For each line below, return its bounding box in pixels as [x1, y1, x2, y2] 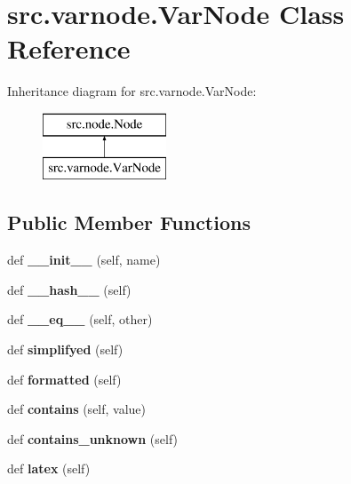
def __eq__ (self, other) [7, 310, 153, 329]
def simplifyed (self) [7, 340, 124, 359]
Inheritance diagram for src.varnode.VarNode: [7, 82, 257, 100]
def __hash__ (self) [7, 280, 132, 298]
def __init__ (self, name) [7, 250, 161, 269]
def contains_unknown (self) [7, 429, 179, 448]
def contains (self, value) [7, 400, 147, 418]
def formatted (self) [7, 369, 122, 388]
